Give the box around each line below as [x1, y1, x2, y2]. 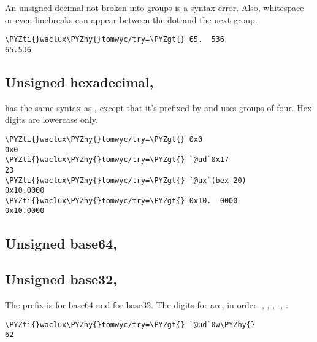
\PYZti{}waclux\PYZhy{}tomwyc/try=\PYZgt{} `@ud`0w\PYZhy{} [5, 320, 256, 329]
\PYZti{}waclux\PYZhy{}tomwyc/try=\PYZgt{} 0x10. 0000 [5, 196, 238, 205]
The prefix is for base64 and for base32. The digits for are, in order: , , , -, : [5, 298, 288, 311]
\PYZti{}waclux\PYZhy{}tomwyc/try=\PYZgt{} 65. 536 [5, 35, 224, 44]
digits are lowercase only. [5, 113, 98, 126]
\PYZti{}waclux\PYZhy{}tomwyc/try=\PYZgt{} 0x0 [5, 134, 203, 144]
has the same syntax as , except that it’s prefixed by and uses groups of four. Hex [5, 101, 312, 114]
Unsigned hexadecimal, [5, 72, 154, 91]
